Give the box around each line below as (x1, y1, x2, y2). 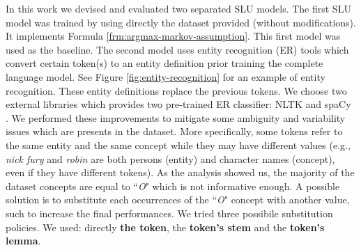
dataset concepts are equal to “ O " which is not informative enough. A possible (6, 178, 340, 193)
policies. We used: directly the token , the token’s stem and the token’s (6, 219, 325, 234)
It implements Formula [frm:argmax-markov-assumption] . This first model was (6, 29, 341, 43)
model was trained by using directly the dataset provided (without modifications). (6, 15, 356, 29)
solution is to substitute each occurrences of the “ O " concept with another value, (6, 192, 350, 207)
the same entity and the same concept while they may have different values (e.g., (6, 137, 351, 152)
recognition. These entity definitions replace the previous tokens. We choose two (6, 83, 347, 97)
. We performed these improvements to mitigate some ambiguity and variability (6, 110, 346, 125)
